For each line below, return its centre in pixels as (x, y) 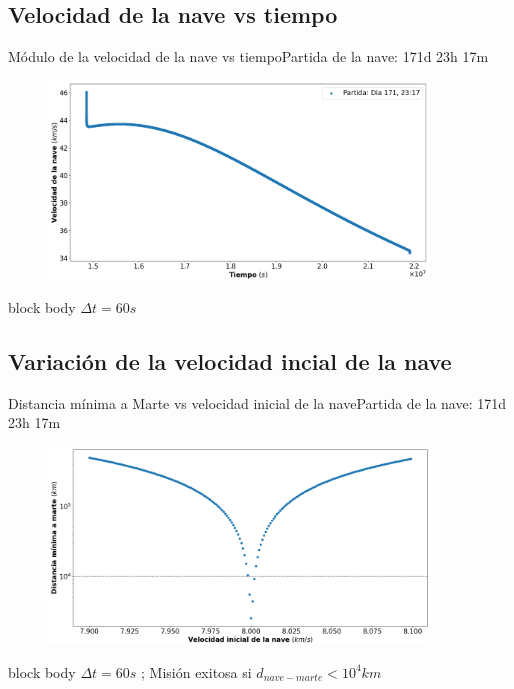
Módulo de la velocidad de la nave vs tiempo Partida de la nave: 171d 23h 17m (248, 56)
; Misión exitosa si (196, 671)
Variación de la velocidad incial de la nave (230, 360)
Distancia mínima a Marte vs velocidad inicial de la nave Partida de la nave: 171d (257, 402)
